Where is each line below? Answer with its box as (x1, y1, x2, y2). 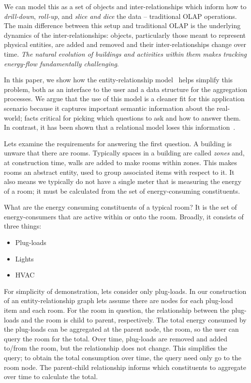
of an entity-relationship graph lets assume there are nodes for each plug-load (4, 295, 233, 306)
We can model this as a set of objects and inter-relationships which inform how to (4, 1, 247, 11)
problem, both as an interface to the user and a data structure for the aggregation (4, 84, 247, 94)
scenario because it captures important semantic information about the (4, 103, 215, 113)
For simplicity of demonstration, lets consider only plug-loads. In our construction (4, 286, 247, 296)
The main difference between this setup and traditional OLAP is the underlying (4, 20, 241, 31)
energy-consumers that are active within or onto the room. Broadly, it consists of (4, 211, 244, 221)
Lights (15, 253, 34, 263)
